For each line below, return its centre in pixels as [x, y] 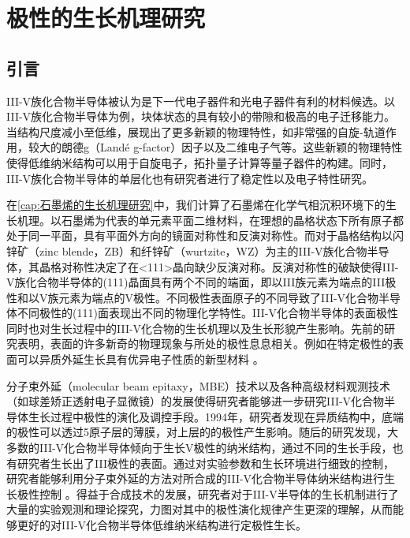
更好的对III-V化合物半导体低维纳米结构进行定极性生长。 [162, 525]
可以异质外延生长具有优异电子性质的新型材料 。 [140, 359]
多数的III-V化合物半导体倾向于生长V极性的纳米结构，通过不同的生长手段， [199, 448]
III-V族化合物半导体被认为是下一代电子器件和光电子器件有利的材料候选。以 [201, 101]
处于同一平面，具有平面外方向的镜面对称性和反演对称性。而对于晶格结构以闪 [205, 235]
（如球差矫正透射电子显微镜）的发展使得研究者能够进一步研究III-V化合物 [196, 401]
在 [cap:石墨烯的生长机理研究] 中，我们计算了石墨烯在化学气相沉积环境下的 [196, 205]
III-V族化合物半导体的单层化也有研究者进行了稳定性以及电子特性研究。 [190, 178]
